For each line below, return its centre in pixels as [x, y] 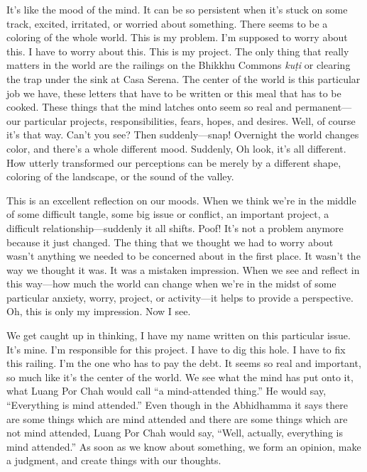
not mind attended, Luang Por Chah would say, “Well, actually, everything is [175, 433]
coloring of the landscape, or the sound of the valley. [120, 176]
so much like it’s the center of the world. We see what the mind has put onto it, [180, 377]
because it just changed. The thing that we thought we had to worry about [170, 242]
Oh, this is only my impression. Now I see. [99, 311]
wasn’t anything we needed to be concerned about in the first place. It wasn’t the [183, 256]
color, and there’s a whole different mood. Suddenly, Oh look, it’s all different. [176, 148]
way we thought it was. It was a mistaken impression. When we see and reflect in [183, 269]
